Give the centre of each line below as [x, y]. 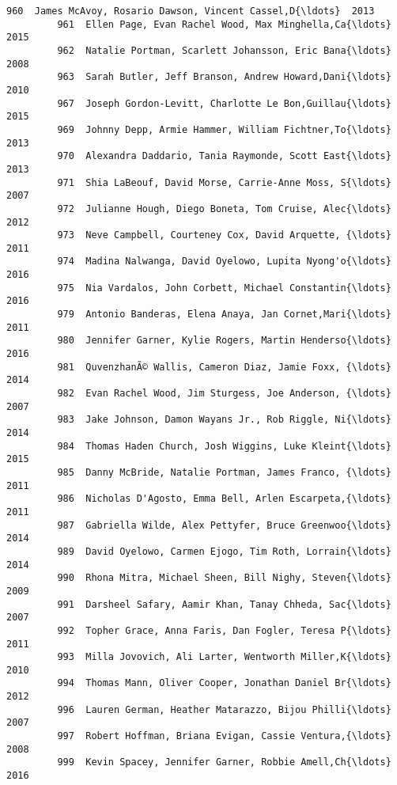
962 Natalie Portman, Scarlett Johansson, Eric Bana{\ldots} [224, 50]
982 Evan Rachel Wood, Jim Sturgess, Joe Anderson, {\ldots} [224, 394]
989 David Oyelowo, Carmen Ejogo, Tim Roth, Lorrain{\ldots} [224, 551]
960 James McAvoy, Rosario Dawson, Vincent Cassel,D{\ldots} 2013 [191, 11]
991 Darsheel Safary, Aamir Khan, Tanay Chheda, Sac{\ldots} [224, 604]
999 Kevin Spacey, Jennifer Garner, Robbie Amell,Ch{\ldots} [224, 762]
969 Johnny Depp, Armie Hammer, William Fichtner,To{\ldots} [224, 129]
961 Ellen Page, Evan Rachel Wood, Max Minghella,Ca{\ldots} [224, 24]
